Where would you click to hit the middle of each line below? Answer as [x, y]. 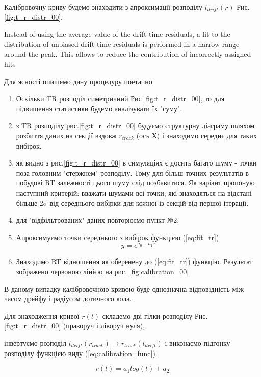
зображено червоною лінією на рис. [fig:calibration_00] [102, 271]
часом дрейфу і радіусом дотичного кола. [68, 299]
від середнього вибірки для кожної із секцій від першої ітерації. [149, 203]
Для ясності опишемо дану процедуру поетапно [78, 81]
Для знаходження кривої [42, 315]
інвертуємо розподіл [35, 343]
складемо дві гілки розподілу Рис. [155, 315]
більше [27, 203]
